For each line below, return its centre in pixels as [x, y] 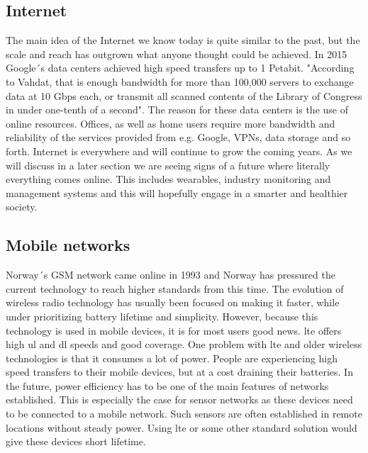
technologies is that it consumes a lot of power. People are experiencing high [172, 358]
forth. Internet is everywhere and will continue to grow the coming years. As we [179, 151]
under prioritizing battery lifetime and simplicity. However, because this [162, 316]
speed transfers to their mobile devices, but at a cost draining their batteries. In [179, 372]
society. [22, 207]
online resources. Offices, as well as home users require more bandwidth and [171, 123]
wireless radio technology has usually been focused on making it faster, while [173, 302]
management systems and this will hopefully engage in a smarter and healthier [177, 192]
